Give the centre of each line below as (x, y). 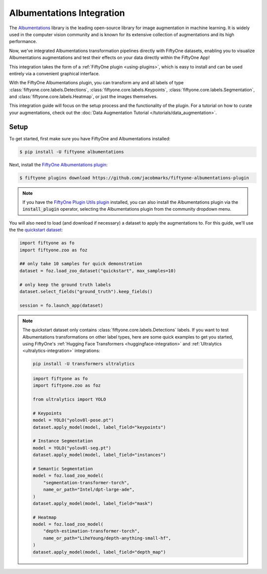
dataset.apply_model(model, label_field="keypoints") (99, 427)
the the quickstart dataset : (36, 230)
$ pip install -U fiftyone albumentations (72, 152)
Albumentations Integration (67, 13)
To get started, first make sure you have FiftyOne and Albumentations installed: (90, 138)
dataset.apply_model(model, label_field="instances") (99, 455)
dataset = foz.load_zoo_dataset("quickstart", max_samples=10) (98, 271)
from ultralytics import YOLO (69, 400)
